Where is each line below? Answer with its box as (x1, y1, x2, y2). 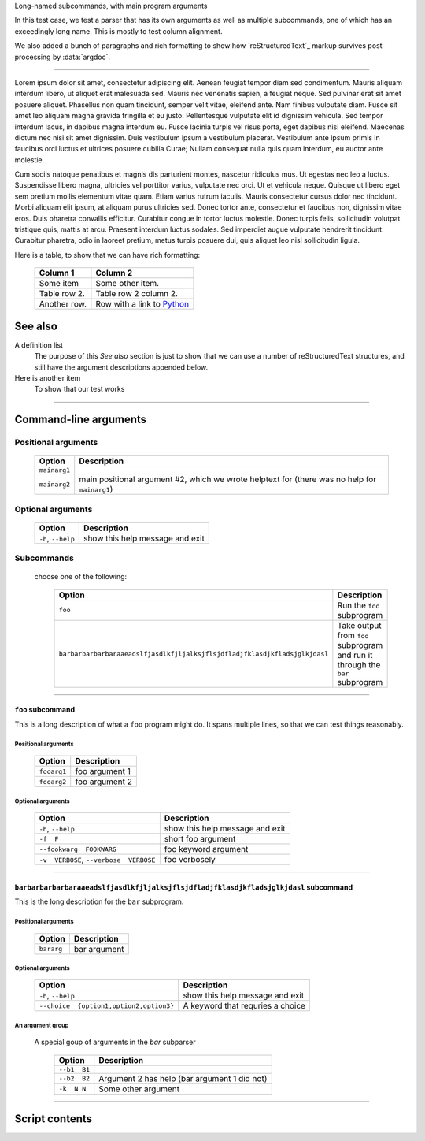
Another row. (39, 299, 87, 310)
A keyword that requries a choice (183, 1001, 306, 1012)
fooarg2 (39, 777, 67, 786)
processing (14, 52, 51, 61)
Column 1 (39, 268, 75, 279)
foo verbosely (164, 854, 216, 865)
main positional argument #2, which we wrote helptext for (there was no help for (79, 474, 377, 485)
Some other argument (98, 1083, 180, 1095)
